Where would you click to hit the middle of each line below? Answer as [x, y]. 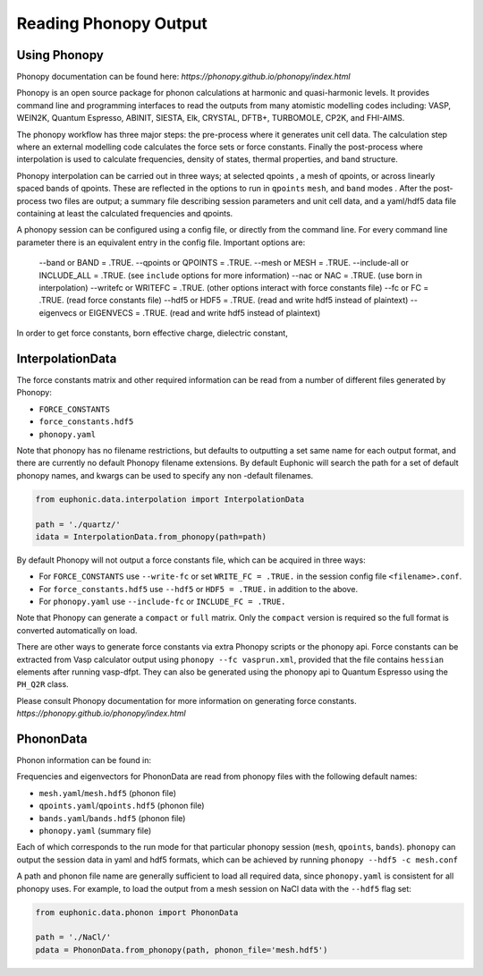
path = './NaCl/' [73, 938]
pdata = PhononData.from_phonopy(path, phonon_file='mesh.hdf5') [182, 950]
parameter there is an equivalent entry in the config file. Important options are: [161, 242]
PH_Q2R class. [42, 684]
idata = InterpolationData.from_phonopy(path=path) [151, 536]
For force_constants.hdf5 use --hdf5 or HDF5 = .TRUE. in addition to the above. [198, 589]
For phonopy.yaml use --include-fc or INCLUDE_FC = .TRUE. [162, 602]
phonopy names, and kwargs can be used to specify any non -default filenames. [165, 475]
